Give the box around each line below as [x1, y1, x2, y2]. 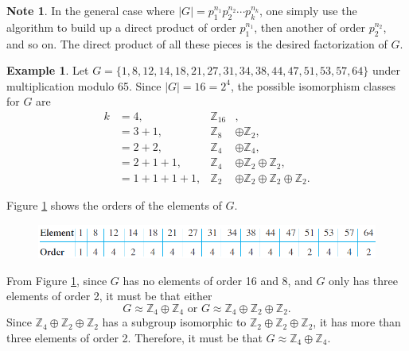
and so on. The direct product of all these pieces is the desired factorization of [6, 35, 388, 52]
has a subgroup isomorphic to [102, 314, 247, 330]
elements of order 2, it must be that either [6, 287, 212, 304]
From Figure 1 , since [6, 272, 107, 288]
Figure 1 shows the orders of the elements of [6, 197, 222, 214]
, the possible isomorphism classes [230, 77, 395, 94]
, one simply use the [259, 2, 357, 18]
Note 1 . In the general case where [6, 2, 175, 18]
